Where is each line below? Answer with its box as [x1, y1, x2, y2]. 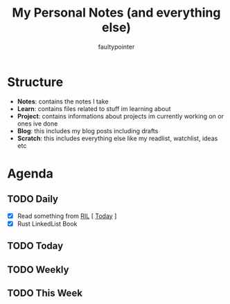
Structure [7, 74, 64, 90]
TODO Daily [7, 193, 59, 205]
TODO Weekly [7, 264, 69, 276]
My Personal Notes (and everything [12, 5, 221, 21]
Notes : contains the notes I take [17, 97, 109, 105]
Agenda [7, 165, 53, 181]
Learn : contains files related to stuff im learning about [17, 104, 171, 112]
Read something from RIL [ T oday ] [17, 212, 117, 220]
